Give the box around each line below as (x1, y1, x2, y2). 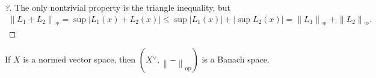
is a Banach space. (202, 53, 270, 65)
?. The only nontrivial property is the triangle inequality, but (5, 1, 230, 13)
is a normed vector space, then (23, 53, 136, 65)
